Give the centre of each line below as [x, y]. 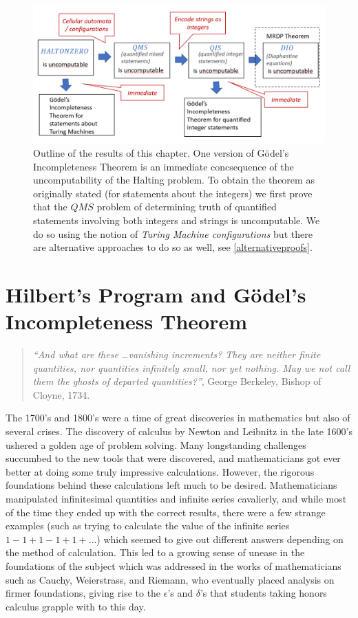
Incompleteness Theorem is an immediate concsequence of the [164, 166]
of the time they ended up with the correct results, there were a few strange [166, 512]
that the [50, 207]
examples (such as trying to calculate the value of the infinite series [148, 526]
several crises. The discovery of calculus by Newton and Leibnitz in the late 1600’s [179, 431]
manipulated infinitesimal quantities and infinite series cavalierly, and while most [176, 498]
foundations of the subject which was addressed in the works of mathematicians [173, 565]
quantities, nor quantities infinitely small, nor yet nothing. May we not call [191, 367]
